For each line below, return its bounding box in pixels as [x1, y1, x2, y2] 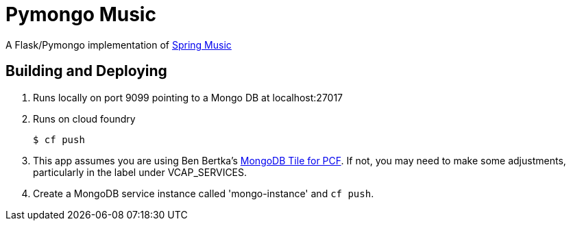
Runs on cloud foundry [33, 112, 136, 125]
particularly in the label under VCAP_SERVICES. [33, 166, 247, 178]
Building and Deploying [5, 62, 167, 80]
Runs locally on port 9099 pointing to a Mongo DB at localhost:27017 [33, 91, 343, 103]
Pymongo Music [5, 3, 156, 26]
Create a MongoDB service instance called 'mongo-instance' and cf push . [33, 187, 374, 199]
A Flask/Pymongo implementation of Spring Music [5, 38, 232, 51]
